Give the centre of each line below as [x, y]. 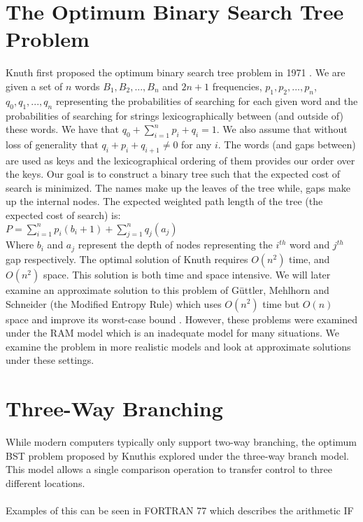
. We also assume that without [282, 129]
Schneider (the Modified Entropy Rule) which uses [114, 303]
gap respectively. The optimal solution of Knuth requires [127, 259]
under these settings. [50, 360]
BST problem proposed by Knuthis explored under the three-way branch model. [178, 455]
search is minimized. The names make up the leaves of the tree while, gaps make [178, 187]
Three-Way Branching [114, 408]
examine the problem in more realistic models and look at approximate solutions [178, 346]
